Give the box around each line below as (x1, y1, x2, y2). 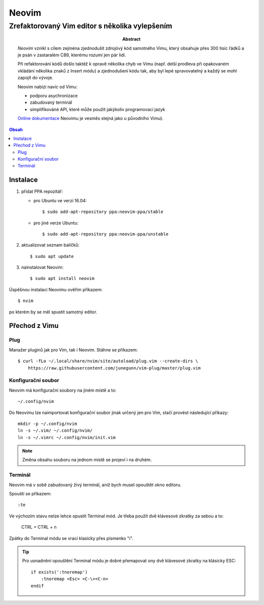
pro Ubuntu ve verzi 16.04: (33, 197, 87, 203)
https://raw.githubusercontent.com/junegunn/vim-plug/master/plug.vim (27, 365, 201, 371)
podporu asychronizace (30, 93, 78, 98)
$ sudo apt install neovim (30, 276, 95, 281)
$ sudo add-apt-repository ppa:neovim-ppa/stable (42, 209, 164, 215)
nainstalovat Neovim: (21, 264, 64, 270)
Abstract (122, 36, 141, 42)
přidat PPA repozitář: (21, 188, 63, 194)
